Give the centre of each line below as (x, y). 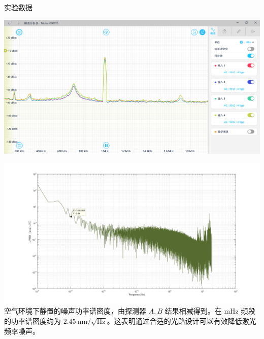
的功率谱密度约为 (32, 321)
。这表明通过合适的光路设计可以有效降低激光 (181, 321)
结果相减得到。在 (193, 311)
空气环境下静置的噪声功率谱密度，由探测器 (75, 311)
